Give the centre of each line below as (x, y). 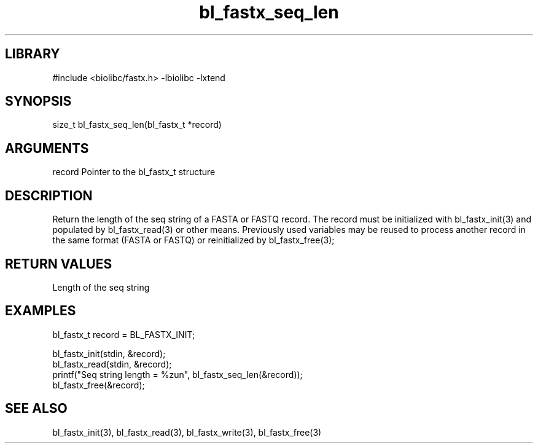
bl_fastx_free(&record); (99, 385)
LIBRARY (33, 54)
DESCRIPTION (49, 195)
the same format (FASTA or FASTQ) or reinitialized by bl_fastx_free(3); (193, 240)
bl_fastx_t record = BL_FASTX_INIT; (124, 334)
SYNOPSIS (38, 101)
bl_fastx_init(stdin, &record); (109, 353)
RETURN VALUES (59, 264)
